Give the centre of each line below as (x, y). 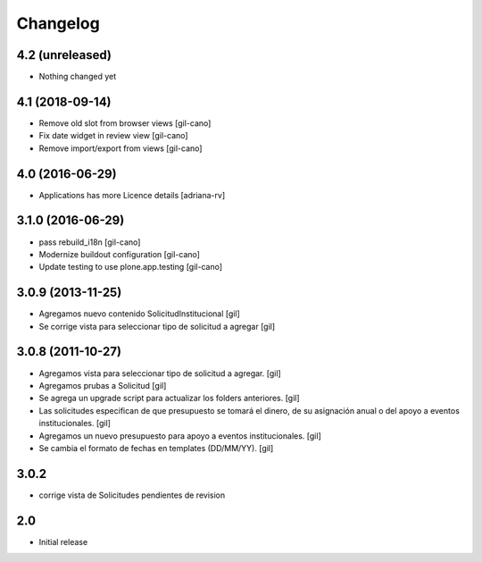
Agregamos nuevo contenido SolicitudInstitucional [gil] (139, 314)
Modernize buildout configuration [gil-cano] (120, 254)
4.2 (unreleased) (64, 55)
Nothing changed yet (77, 77)
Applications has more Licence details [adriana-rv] (132, 195)
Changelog (58, 23)
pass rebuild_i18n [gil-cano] (90, 242)
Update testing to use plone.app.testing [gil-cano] (131, 267)
